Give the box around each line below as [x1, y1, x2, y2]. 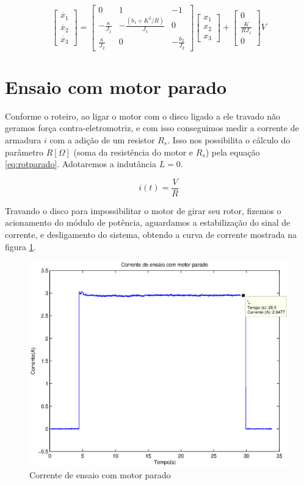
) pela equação [205, 145, 260, 158]
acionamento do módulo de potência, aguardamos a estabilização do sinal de [5, 216, 291, 229]
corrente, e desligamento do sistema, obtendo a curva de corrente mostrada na [5, 228, 297, 240]
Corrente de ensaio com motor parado [29, 468, 171, 481]
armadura [5, 133, 42, 146]
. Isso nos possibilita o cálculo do [167, 133, 291, 146]
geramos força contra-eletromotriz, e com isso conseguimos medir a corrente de [5, 121, 299, 134]
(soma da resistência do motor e [73, 145, 194, 158]
